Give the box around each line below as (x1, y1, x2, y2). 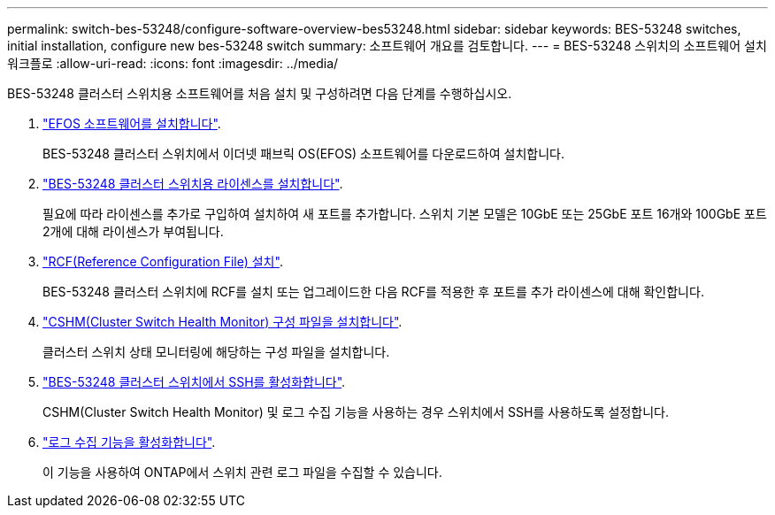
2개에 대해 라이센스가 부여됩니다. (42, 224, 224, 239)
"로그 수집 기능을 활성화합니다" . (42, 434, 216, 450)
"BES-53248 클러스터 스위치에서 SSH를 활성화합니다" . (42, 374, 346, 389)
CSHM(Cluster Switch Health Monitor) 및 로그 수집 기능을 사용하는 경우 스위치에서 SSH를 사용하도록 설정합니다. (42, 404, 670, 419)
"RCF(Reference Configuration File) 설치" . (42, 254, 283, 269)
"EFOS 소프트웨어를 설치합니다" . (42, 116, 221, 131)
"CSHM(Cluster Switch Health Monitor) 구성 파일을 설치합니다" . (42, 314, 403, 329)
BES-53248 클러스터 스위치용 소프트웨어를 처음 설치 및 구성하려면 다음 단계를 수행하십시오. (7, 86, 512, 101)
